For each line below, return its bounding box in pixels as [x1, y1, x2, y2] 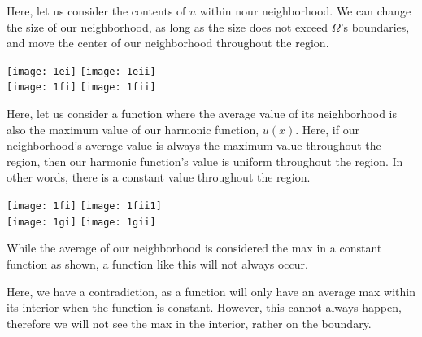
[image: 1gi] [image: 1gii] [7, 216, 156, 228]
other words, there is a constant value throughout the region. [7, 168, 311, 186]
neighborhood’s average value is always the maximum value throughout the [7, 137, 381, 154]
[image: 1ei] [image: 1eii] [7, 65, 156, 77]
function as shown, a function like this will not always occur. [7, 255, 308, 272]
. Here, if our [295, 120, 359, 138]
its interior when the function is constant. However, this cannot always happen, [7, 299, 402, 316]
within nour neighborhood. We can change [199, 2, 411, 19]
